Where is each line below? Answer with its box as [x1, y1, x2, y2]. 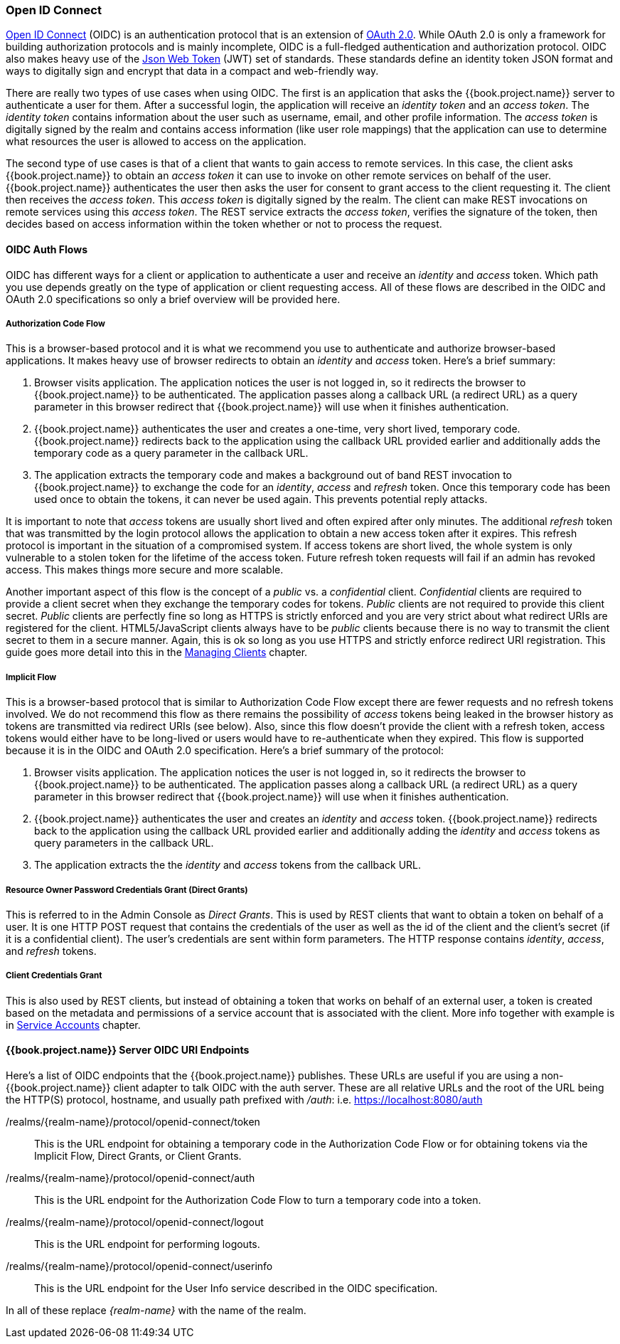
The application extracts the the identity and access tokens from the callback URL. [34, 859, 422, 872]
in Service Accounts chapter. [6, 1018, 141, 1031]
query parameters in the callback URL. [34, 837, 214, 850]
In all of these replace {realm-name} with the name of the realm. [6, 1303, 306, 1316]
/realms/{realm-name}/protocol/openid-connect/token [6, 1115, 260, 1128]
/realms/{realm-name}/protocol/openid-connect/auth [6, 1171, 255, 1184]
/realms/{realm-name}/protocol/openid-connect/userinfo [6, 1259, 273, 1272]
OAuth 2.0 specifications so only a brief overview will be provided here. [6, 292, 341, 305]
